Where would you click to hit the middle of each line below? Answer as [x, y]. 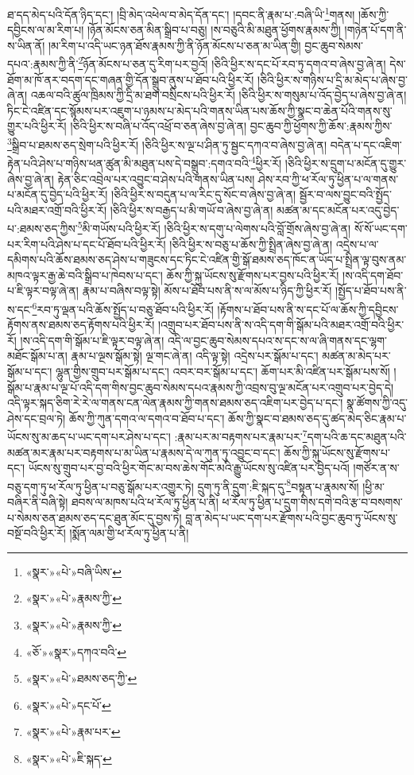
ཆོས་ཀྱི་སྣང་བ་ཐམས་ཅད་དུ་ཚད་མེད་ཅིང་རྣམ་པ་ [317, 418]
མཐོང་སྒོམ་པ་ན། [37, 356]
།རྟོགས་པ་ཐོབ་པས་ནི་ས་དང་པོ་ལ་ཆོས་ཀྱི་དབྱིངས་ [308, 309]
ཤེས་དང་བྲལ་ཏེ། [37, 418]
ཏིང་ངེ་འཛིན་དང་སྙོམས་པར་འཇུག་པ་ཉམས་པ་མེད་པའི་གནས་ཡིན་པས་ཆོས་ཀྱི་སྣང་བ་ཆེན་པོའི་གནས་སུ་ [200, 110]
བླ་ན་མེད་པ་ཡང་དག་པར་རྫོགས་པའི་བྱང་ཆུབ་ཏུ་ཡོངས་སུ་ [292, 517]
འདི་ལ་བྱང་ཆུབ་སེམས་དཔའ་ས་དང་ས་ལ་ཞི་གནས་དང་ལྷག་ [277, 340]
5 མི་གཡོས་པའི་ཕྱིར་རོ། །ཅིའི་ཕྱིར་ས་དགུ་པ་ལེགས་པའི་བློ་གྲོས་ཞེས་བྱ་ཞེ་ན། [214, 227]
